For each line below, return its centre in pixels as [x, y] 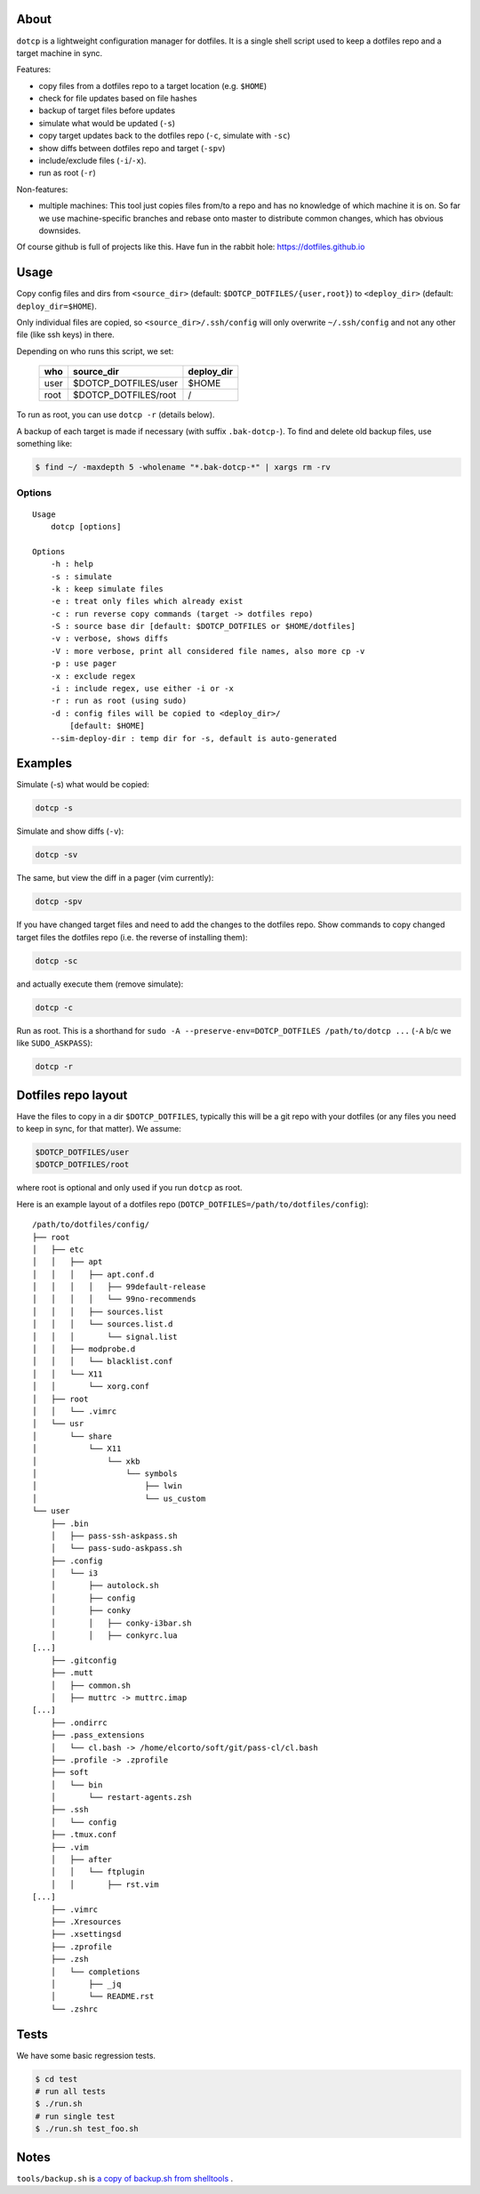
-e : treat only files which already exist [147, 601]
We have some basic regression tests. [86, 2055]
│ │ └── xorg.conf [91, 1387]
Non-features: [42, 189]
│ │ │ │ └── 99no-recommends [115, 1299]
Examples [44, 764]
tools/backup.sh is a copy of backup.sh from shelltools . [125, 2178]
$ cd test [56, 2079]
